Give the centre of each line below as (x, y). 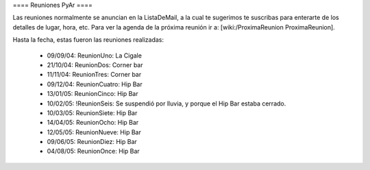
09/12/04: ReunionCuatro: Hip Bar (95, 84)
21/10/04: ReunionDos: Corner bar (95, 64)
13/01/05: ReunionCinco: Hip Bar (92, 94)
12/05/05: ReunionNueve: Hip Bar (94, 132)
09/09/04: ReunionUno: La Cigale (94, 56)
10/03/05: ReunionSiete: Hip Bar (92, 112)
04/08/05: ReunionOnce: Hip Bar (93, 151)
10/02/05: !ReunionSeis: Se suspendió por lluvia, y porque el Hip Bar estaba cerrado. (166, 104)
